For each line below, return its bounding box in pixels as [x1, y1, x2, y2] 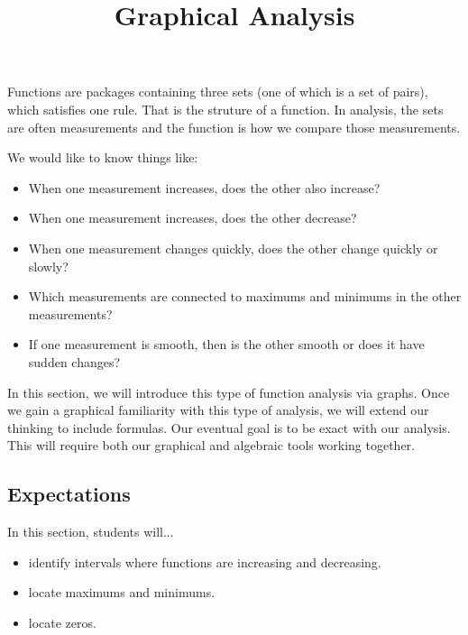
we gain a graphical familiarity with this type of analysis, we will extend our [7, 400, 429, 419]
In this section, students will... [7, 522, 174, 541]
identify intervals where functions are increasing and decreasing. [28, 552, 381, 571]
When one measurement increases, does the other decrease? [28, 208, 357, 227]
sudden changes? [28, 352, 121, 371]
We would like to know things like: [7, 148, 198, 167]
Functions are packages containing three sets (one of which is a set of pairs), [7, 82, 428, 101]
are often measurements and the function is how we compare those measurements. [7, 117, 461, 136]
